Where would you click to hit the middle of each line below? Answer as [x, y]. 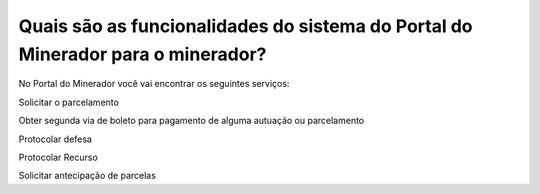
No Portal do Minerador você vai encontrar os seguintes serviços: [154, 84]
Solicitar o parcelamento [69, 102]
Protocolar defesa [55, 139]
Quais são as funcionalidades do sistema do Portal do [245, 26]
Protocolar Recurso [58, 157]
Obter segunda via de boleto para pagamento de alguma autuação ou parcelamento [191, 121]
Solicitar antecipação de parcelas [87, 176]
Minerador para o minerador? [142, 54]
